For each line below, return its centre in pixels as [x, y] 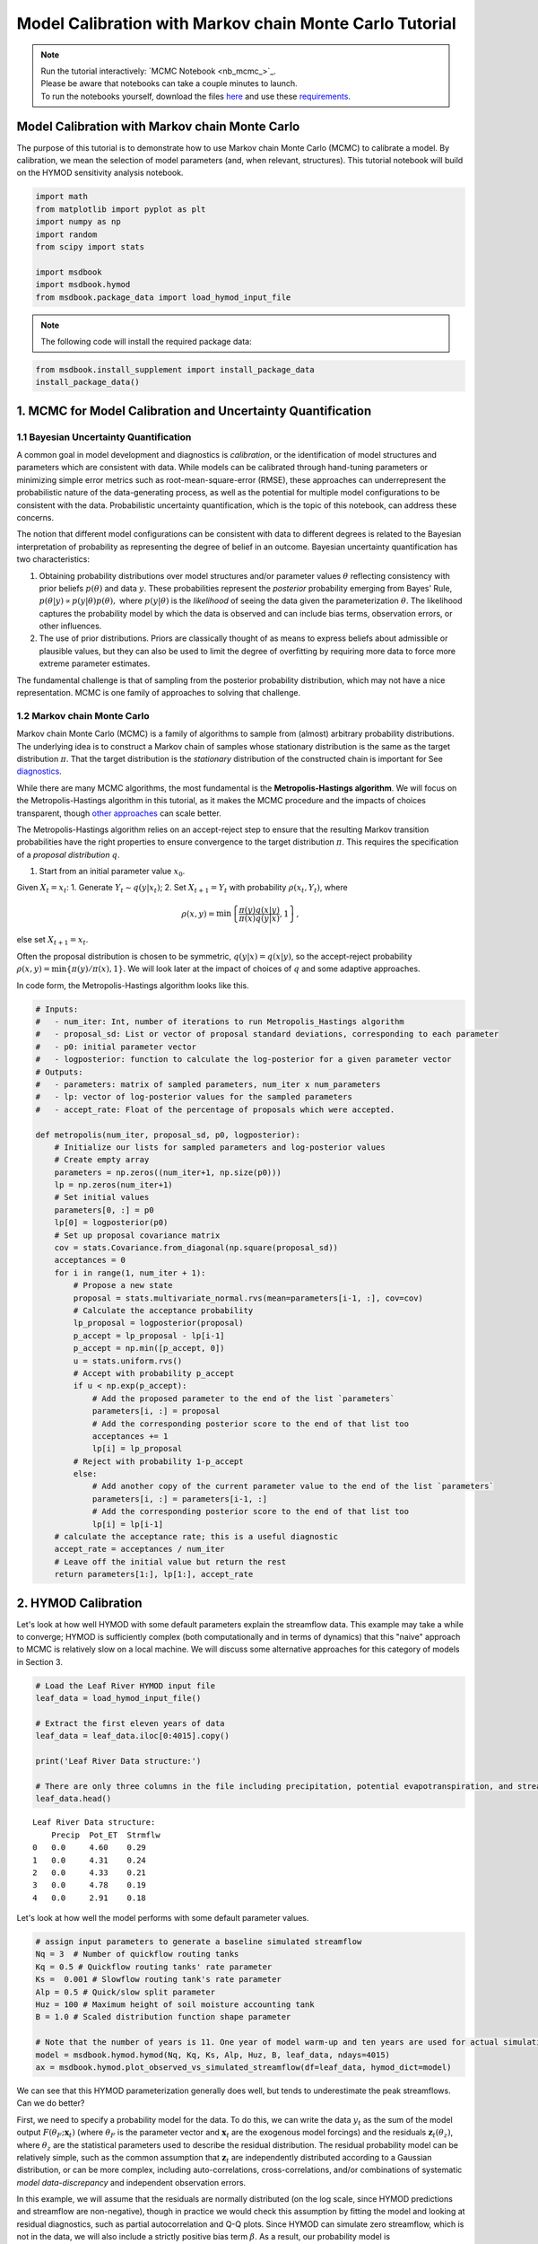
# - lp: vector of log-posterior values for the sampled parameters [194, 1097]
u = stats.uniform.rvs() [128, 1361]
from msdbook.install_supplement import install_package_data [175, 369]
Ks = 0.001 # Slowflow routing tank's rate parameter [158, 1980]
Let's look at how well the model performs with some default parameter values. [163, 1918]
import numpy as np [78, 222]
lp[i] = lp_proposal [137, 1449]
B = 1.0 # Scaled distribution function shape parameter [163, 2017]
